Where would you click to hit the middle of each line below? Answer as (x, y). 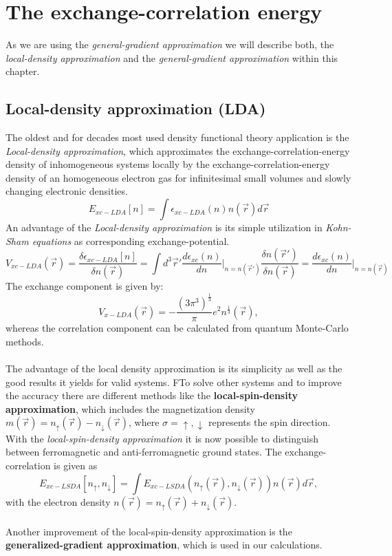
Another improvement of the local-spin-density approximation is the (149, 531)
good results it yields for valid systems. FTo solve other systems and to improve (174, 382)
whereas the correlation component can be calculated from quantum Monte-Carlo (177, 328)
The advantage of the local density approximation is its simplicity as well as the (174, 368)
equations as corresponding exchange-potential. (131, 240)
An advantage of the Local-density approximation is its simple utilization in (164, 227)
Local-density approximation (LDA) (136, 108)
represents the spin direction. (270, 422)
